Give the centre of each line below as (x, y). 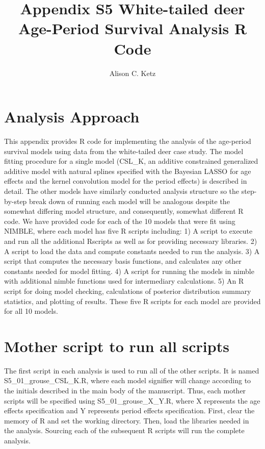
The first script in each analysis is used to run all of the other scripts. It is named (132, 370)
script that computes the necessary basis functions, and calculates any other (123, 261)
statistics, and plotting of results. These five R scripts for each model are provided (132, 301)
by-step (16, 201)
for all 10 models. (31, 311)
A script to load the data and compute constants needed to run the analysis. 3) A (132, 251)
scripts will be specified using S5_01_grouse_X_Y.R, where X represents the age (132, 400)
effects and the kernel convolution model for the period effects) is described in (126, 181)
